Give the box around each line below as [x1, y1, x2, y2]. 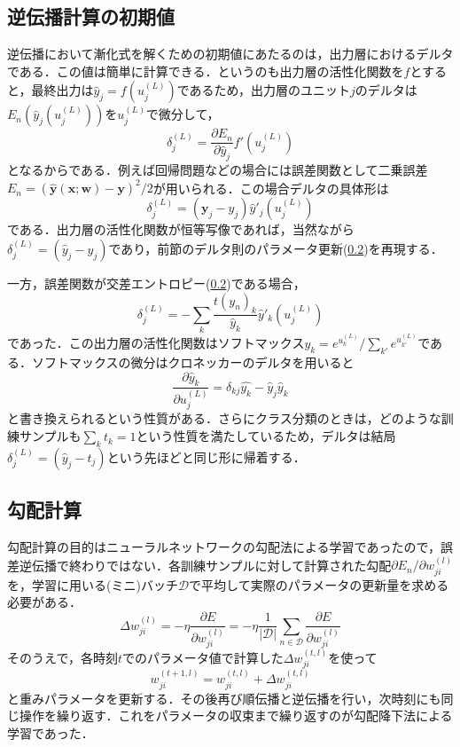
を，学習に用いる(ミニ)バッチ [7, 575, 178, 594]
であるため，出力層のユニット [176, 81, 350, 99]
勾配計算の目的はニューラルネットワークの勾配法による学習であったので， [7, 538, 441, 556]
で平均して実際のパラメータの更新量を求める [189, 575, 449, 594]
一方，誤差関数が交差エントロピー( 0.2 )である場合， [7, 273, 306, 292]
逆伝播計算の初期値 [7, 3, 175, 30]
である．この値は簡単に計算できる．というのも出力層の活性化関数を [7, 61, 404, 80]
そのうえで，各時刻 [7, 649, 119, 667]
